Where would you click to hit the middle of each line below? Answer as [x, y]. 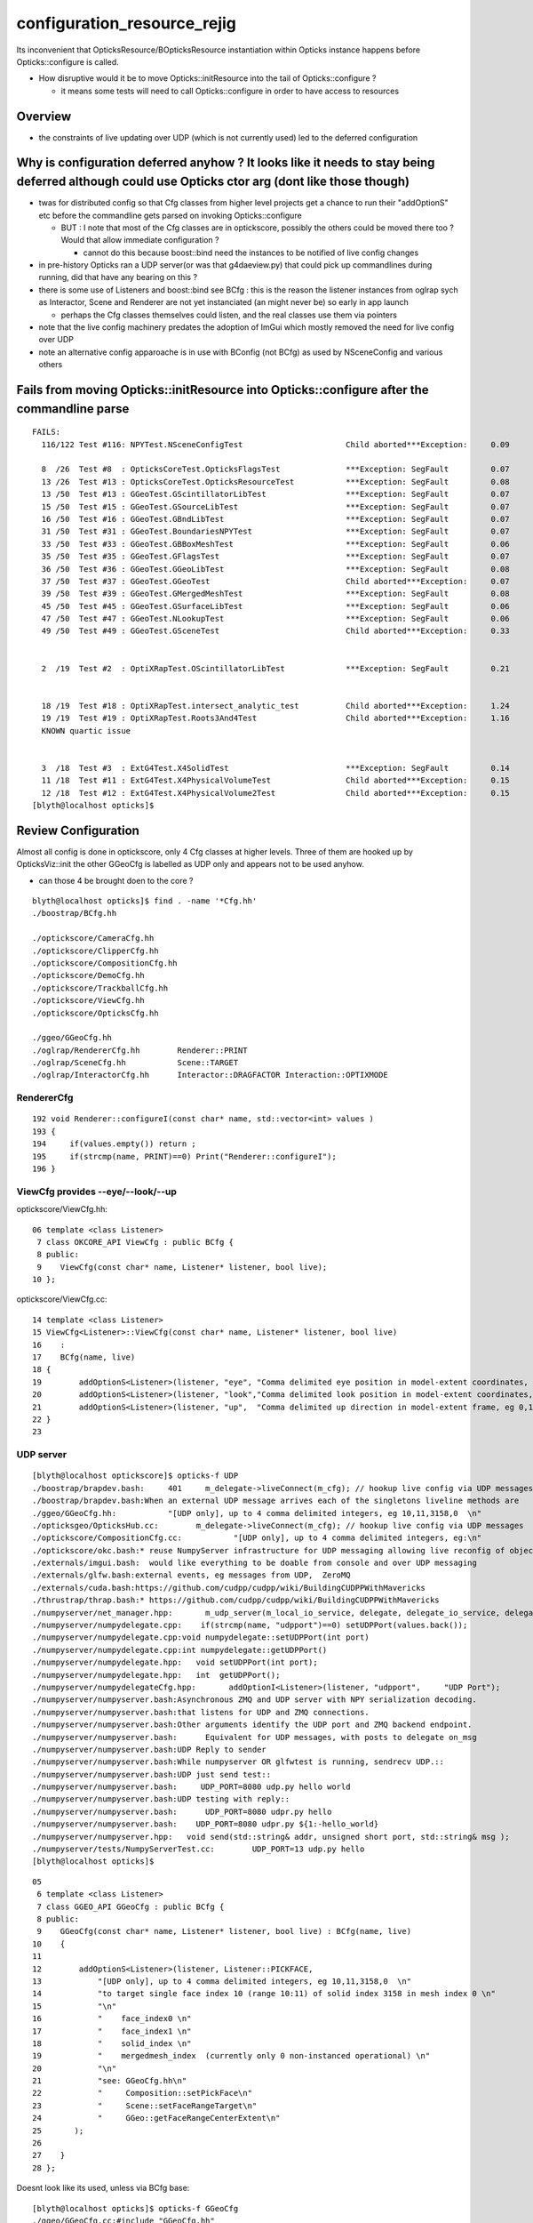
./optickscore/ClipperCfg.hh [95, 951]
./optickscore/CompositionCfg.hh [105, 963]
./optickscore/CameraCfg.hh [93, 939]
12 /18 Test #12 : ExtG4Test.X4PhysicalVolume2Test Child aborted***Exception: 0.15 [275, 793]
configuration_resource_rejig [127, 23]
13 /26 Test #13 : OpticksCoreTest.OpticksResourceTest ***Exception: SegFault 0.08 [275, 482]
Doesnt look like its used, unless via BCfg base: [103, 2188]
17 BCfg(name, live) [84, 1357]
